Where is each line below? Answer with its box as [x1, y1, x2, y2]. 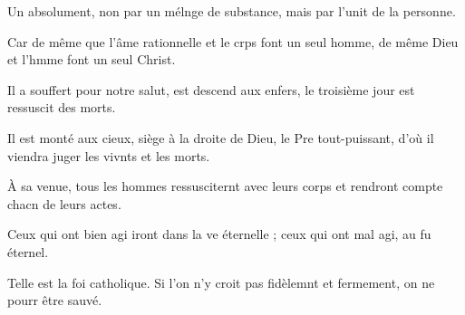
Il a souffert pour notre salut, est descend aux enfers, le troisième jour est [7, 80, 415, 99]
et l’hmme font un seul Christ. [7, 50, 176, 69]
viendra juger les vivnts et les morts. [7, 146, 210, 165]
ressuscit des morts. [7, 98, 116, 117]
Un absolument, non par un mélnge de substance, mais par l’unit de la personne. [7, 2, 456, 20]
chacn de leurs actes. [7, 194, 121, 213]
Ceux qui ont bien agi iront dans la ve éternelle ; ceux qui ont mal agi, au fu [7, 224, 431, 243]
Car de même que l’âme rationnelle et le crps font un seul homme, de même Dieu [7, 32, 459, 51]
